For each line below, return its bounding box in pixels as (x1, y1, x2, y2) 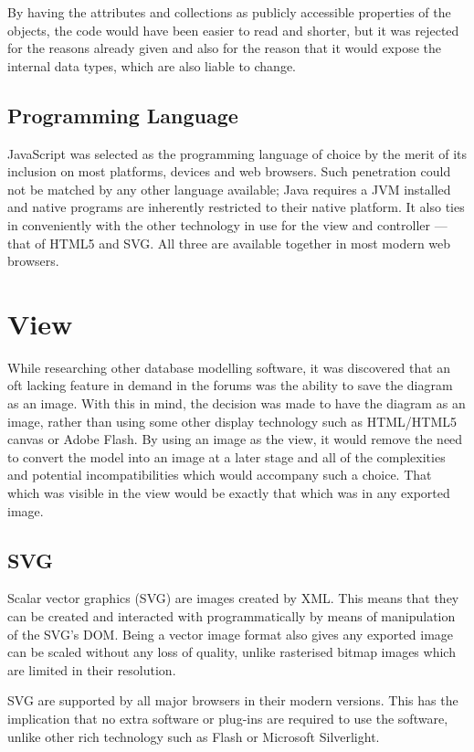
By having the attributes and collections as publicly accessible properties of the (7, 3, 451, 21)
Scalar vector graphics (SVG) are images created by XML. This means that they (7, 588, 459, 608)
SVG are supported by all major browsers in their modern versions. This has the (7, 691, 458, 710)
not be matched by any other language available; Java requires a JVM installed (7, 179, 451, 198)
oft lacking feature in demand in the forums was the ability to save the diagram (7, 376, 453, 395)
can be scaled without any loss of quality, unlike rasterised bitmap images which (7, 642, 456, 662)
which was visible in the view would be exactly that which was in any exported (7, 483, 450, 503)
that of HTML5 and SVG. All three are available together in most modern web (7, 233, 451, 252)
